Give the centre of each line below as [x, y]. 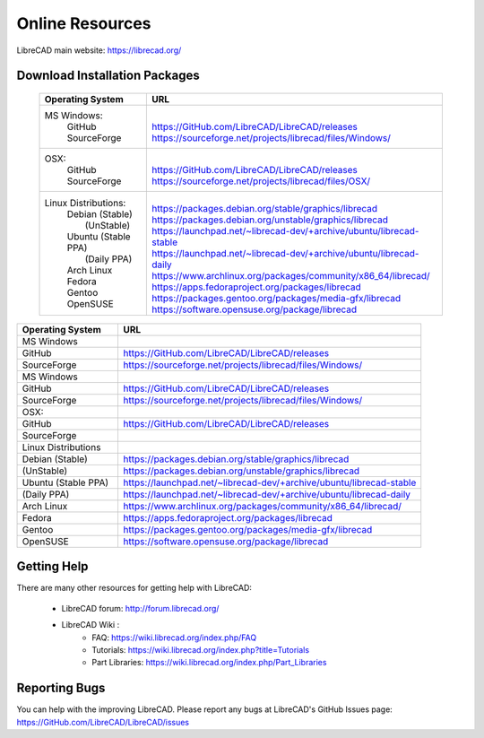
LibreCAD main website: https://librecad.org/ [99, 50]
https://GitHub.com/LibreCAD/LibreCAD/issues [103, 722]
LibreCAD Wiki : [91, 625]
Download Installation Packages [108, 76]
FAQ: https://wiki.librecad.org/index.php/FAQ [174, 638]
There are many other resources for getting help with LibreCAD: [134, 588]
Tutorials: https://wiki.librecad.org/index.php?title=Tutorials [200, 650]
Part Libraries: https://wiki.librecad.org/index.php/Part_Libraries [209, 663]
